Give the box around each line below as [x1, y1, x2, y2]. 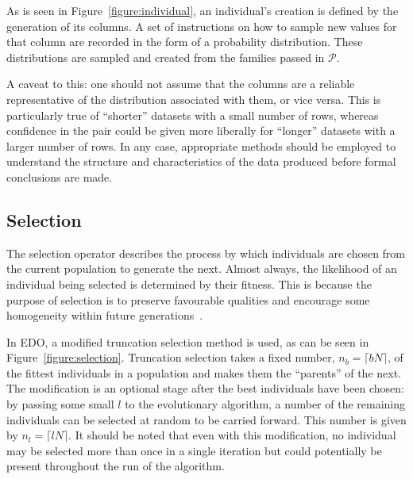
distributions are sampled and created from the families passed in [6, 48, 325, 65]
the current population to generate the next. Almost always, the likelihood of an [6, 260, 397, 277]
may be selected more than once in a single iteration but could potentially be [6, 442, 382, 458]
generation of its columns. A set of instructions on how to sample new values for [6, 17, 397, 34]
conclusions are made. [6, 168, 113, 185]
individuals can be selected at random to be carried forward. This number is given [6, 411, 407, 427]
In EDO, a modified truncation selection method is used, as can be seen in [6, 333, 369, 350]
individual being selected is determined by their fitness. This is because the [6, 275, 372, 292]
